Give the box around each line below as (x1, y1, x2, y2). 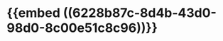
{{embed (6, 5, 61, 21)
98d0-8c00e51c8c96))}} (6, 20, 158, 36)
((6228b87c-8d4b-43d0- (62, 5, 217, 21)
